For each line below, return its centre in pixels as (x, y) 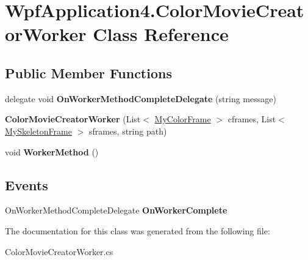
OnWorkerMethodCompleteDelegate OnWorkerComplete (116, 210)
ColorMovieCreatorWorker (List (73, 119)
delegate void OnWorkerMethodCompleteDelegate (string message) (141, 98)
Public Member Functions (88, 72)
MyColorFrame (183, 119)
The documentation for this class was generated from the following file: (138, 230)
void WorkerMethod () (52, 151)
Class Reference (161, 34)
